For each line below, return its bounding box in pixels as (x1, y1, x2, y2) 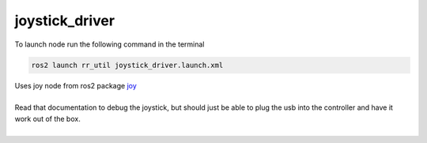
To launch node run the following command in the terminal (14, 40, 205, 49)
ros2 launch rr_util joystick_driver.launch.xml (31, 60, 224, 70)
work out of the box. (14, 114, 81, 123)
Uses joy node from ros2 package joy (14, 81, 138, 90)
